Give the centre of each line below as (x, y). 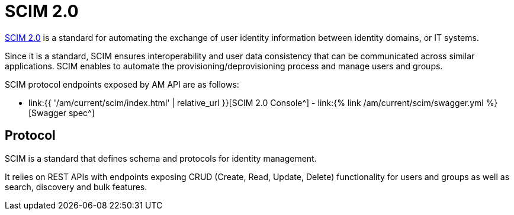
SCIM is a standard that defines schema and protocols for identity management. (161, 158)
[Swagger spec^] (62, 113)
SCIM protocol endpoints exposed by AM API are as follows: (122, 84)
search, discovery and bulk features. (76, 187)
